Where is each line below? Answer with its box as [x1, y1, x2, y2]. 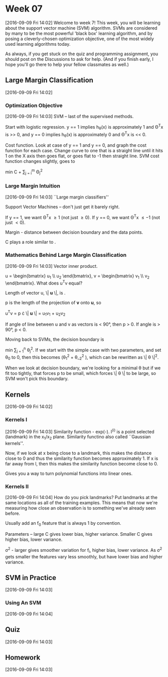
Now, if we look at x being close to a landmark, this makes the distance [5, 450, 152, 456]
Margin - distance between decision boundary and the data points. [5, 229, 143, 235]
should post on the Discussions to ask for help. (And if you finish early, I [5, 56, 154, 62]
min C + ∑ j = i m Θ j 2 [5, 168, 43, 176]
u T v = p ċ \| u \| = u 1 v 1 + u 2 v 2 [5, 310, 66, 317]
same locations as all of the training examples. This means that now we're [5, 500, 158, 506]
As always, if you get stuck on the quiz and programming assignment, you [5, 51, 158, 57]
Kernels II [5, 483, 29, 490]
